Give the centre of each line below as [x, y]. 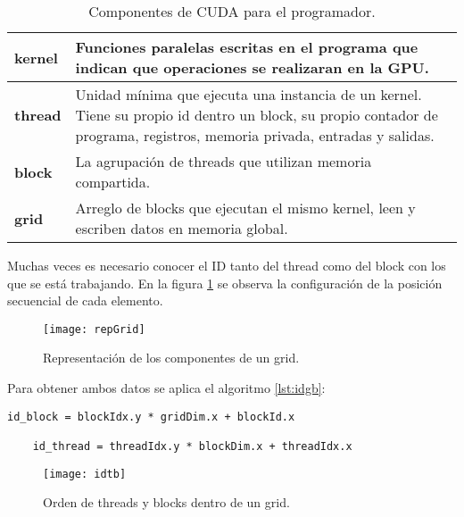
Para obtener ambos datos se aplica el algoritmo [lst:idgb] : [166, 388]
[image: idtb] [85, 474]
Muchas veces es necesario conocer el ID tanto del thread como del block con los [227, 265]
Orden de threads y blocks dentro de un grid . [166, 502]
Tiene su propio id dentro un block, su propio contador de [257, 115]
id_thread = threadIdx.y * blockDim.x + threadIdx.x [192, 446]
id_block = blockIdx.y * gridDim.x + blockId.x [151, 417]
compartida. [113, 182]
